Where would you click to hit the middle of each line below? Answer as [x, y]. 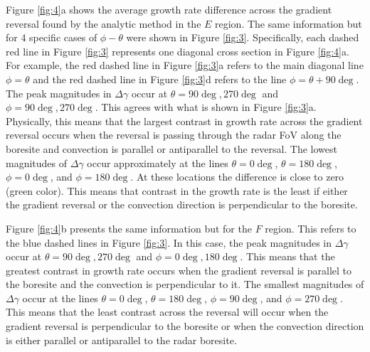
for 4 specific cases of [52, 37]
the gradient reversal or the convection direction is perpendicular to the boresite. [182, 204]
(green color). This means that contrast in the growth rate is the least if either [177, 190]
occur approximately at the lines [158, 162]
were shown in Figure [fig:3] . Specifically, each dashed [243, 37]
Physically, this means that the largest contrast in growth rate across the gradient [184, 121]
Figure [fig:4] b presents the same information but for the [129, 228]
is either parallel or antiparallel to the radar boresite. [121, 340]
